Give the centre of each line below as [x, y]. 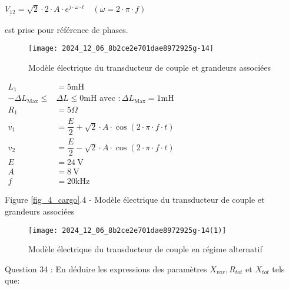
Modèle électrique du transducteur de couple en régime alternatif [145, 249]
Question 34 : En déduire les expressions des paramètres [106, 268]
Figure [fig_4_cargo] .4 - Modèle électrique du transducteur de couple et [135, 200]
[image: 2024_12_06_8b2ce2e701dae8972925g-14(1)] [127, 230]
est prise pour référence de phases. [67, 29]
